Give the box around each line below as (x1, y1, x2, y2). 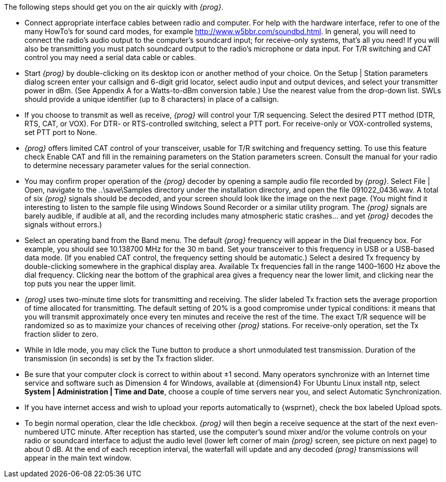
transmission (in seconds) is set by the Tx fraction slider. (24, 354, 214, 363)
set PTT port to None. (24, 128, 97, 137)
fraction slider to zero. (24, 330, 98, 338)
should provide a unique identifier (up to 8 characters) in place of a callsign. (24, 95, 279, 103)
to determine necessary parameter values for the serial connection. (24, 161, 251, 170)
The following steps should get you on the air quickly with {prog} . (4, 3, 224, 11)
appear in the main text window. (24, 453, 132, 462)
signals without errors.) (24, 220, 102, 229)
